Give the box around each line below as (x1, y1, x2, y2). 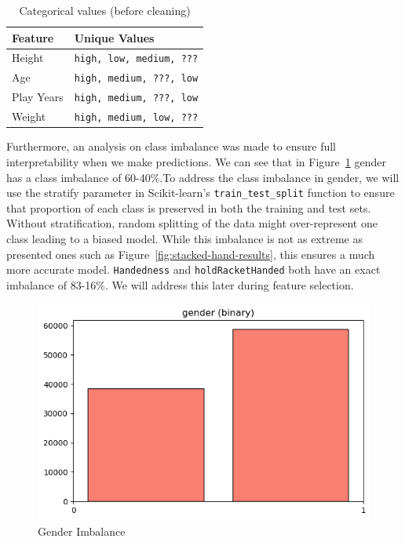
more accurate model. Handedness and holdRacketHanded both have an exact (6, 261, 381, 278)
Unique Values (74, 29, 155, 45)
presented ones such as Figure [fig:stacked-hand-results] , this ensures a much (6, 246, 375, 262)
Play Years (12, 89, 64, 105)
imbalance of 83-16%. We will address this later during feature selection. (6, 276, 354, 293)
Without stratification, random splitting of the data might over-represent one (6, 215, 378, 231)
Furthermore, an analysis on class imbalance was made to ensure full (6, 138, 337, 155)
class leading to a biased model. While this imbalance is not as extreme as (6, 230, 363, 246)
